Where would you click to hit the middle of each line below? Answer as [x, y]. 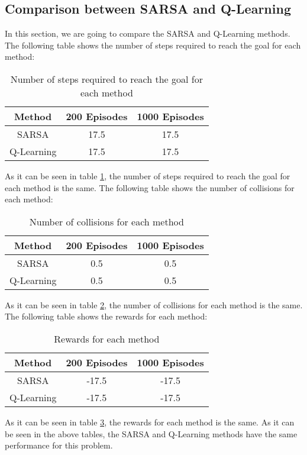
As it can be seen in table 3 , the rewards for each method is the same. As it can [150, 422]
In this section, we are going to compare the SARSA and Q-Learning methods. [148, 33]
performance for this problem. [59, 445]
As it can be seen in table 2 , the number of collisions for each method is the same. [154, 304]
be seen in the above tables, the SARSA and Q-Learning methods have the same [151, 433]
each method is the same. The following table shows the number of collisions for [150, 187]
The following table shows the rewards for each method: [106, 316]
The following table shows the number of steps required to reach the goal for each [153, 45]
